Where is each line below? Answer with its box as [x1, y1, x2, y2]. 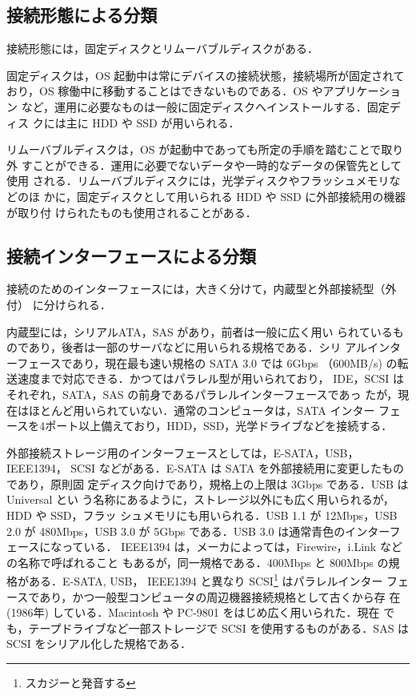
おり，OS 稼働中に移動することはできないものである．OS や [6, 82, 323, 99]
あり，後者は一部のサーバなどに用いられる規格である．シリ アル [28, 339, 368, 356]
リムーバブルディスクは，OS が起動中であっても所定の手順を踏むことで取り [6, 141, 404, 158]
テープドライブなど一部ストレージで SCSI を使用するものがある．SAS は [28, 619, 410, 636]
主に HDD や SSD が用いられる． [66, 114, 240, 131]
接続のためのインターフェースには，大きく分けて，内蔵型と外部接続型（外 [6, 280, 397, 297]
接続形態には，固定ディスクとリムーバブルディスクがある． [6, 40, 318, 57]
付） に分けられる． [6, 296, 111, 312]
